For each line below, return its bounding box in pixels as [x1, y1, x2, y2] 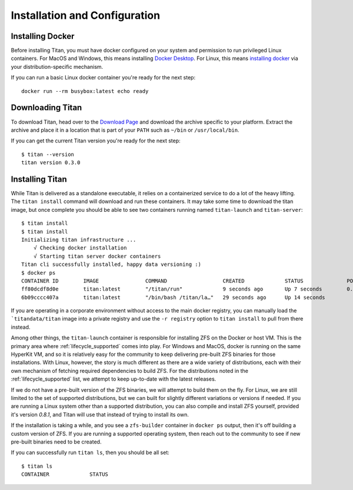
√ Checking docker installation [33, 245, 127, 251]
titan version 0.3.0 [21, 159, 81, 166]
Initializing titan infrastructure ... [21, 236, 136, 243]
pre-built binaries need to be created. [11, 438, 102, 445]
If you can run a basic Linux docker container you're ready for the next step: [11, 74, 196, 81]
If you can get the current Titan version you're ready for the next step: [11, 137, 181, 144]
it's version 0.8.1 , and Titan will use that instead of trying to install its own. [11, 411, 189, 418]
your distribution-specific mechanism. [11, 63, 104, 70]
